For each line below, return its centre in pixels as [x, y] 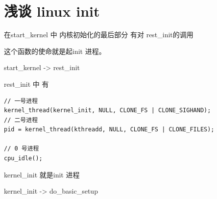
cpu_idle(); [23, 159]
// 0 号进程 [22, 149]
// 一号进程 [21, 101]
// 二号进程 [21, 120]
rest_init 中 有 [26, 84]
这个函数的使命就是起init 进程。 [55, 51]
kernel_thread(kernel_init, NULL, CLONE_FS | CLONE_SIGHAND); [108, 111]
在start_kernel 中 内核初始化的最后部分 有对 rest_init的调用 [99, 35]
